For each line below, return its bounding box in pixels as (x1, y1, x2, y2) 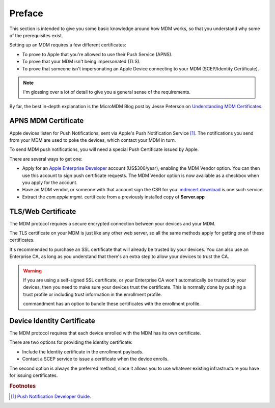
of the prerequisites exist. (9, 32, 63, 38)
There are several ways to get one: (9, 156, 82, 162)
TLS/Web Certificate (9, 207, 76, 216)
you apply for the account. (22, 179, 78, 186)
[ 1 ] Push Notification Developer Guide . (11, 393, 91, 400)
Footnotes (9, 382, 36, 390)
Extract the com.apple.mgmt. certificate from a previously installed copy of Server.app (22, 194, 205, 200)
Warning (23, 268, 42, 274)
